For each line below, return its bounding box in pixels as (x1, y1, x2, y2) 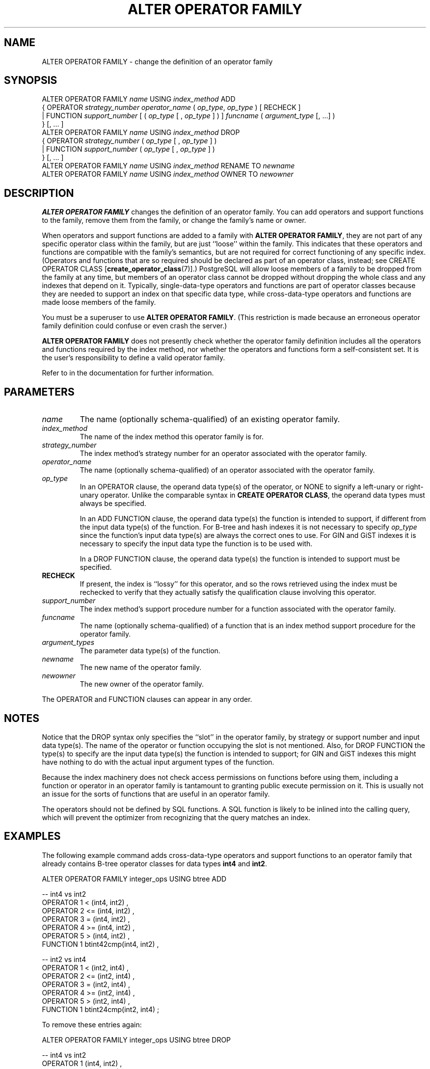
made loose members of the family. (42, 298, 156, 307)
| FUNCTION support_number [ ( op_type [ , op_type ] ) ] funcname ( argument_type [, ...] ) (42, 111, 335, 120)
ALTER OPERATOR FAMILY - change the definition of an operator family (42, 57, 273, 66)
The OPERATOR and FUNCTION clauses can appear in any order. (42, 695, 252, 704)
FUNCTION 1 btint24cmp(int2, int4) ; (42, 1005, 160, 1014)
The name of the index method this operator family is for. (80, 432, 264, 441)
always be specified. (80, 499, 146, 508)
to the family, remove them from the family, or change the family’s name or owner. (42, 216, 306, 225)
